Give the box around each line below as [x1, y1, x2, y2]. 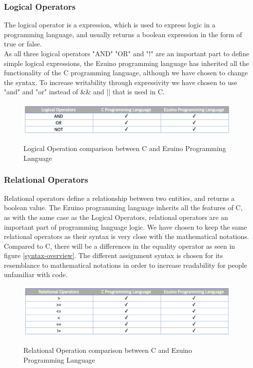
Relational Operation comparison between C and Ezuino [23, 345, 192, 355]
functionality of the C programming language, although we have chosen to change [4, 67, 248, 78]
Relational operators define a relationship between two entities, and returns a [4, 193, 235, 203]
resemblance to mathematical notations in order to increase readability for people [4, 260, 247, 270]
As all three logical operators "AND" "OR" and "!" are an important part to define [4, 48, 250, 58]
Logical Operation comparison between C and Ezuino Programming [23, 143, 226, 153]
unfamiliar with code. [4, 269, 68, 280]
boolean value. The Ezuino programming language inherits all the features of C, [4, 202, 243, 213]
